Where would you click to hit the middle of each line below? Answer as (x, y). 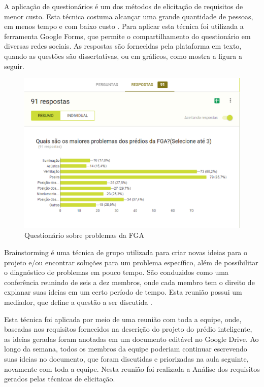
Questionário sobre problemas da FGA (84, 235)
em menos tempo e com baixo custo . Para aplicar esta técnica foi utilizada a (124, 26)
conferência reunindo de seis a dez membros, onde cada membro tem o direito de (129, 282)
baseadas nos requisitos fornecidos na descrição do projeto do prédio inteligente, (128, 329)
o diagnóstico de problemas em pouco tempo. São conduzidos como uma (117, 272)
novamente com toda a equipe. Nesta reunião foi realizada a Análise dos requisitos (132, 368)
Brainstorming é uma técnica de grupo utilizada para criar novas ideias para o (126, 252)
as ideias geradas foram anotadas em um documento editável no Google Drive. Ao (131, 339)
